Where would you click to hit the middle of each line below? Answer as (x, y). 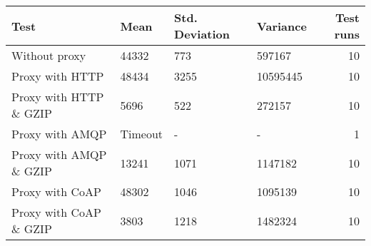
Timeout (142, 134)
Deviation (202, 34)
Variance (282, 26)
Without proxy (49, 55)
